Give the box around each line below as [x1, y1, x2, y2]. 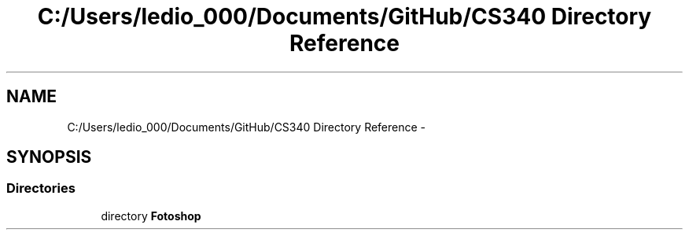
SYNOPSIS [6, 147, 92, 168]
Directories [6, 180, 76, 197]
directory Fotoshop [101, 208, 201, 223]
